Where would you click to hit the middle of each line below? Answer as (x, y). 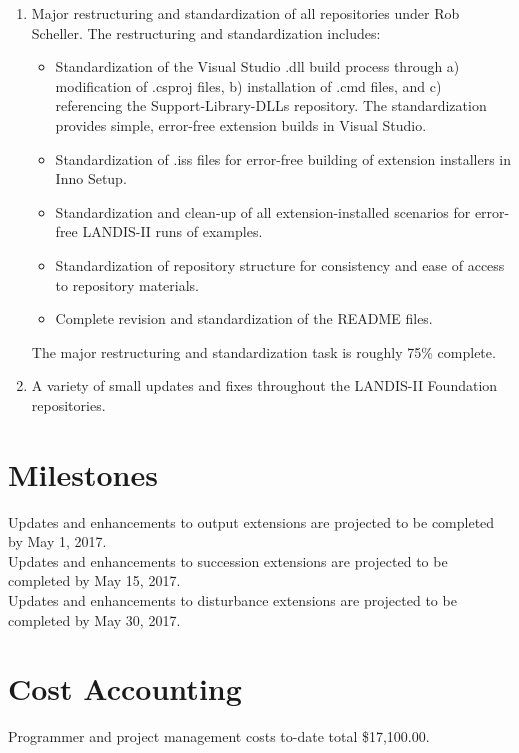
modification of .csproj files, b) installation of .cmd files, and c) (248, 85)
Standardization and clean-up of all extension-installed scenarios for (263, 211)
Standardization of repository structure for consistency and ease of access (280, 264)
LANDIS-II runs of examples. (172, 231)
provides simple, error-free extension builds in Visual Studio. (241, 124)
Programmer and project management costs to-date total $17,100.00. (219, 736)
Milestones (83, 473)
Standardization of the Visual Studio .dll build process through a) (257, 66)
